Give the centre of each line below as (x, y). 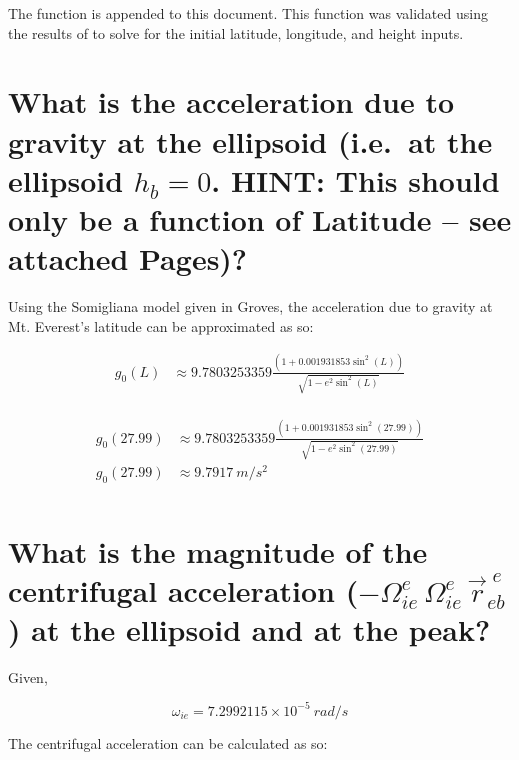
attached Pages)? (128, 258)
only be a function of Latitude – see (260, 218)
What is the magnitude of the (218, 550)
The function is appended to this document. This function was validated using (248, 13)
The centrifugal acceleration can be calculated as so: (168, 742)
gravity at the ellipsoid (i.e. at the (250, 140)
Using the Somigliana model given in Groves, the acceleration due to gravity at (250, 306)
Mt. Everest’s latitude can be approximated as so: (161, 325)
